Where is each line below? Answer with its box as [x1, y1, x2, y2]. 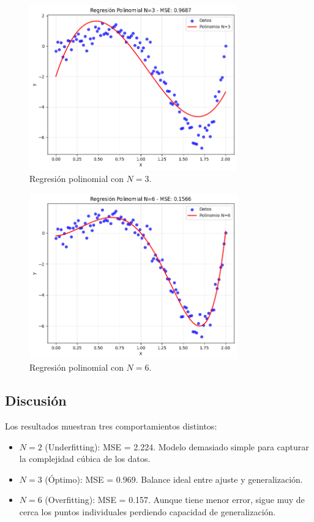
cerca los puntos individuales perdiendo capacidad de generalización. [19, 505, 276, 518]
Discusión [5, 391, 67, 410]
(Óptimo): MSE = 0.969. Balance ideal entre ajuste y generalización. [45, 472, 303, 485]
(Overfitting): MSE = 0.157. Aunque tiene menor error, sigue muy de [45, 493, 305, 506]
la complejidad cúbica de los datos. [19, 452, 151, 465]
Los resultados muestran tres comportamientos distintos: [5, 420, 217, 433]
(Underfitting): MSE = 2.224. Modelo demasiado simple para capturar [45, 440, 309, 453]
